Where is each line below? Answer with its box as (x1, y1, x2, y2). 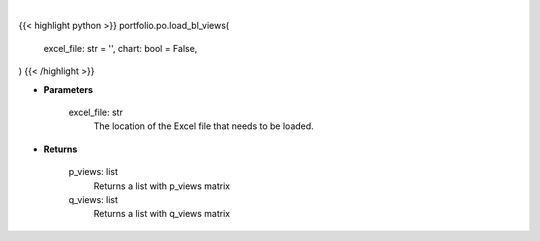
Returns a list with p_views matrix (93, 180, 230, 192)
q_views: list (68, 193, 119, 205)
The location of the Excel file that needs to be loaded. (93, 120, 314, 132)
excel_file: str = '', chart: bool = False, (43, 42, 198, 54)
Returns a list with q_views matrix (93, 208, 230, 220)
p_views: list (68, 166, 119, 178)
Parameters (43, 83, 94, 95)
